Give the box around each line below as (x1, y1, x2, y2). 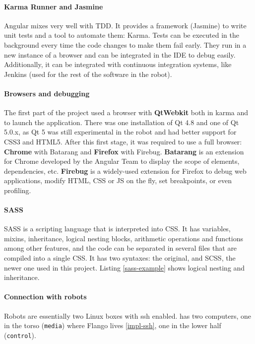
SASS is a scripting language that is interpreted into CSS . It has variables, (4, 223, 231, 234)
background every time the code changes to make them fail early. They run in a (4, 39, 247, 50)
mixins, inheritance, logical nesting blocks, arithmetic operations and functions (4, 233, 243, 243)
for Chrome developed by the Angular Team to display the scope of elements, (4, 156, 240, 166)
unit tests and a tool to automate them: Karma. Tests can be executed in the (4, 30, 239, 40)
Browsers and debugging (4, 88, 90, 98)
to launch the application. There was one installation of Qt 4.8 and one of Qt (4, 117, 239, 127)
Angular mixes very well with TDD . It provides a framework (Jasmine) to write (4, 20, 247, 30)
